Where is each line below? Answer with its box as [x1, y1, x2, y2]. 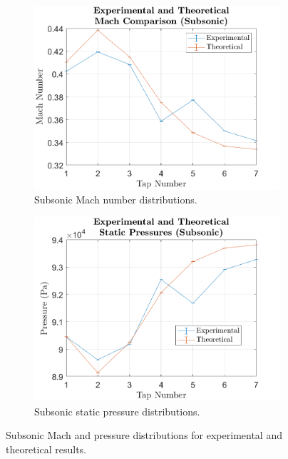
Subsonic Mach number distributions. [34, 192, 197, 207]
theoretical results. [6, 441, 87, 456]
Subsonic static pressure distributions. [34, 403, 200, 418]
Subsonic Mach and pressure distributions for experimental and [6, 428, 282, 443]
